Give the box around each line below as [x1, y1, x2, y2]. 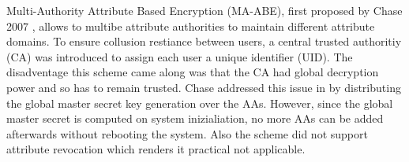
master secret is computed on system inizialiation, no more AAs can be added [6, 110, 384, 127]
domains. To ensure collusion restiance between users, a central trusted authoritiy [6, 33, 402, 50]
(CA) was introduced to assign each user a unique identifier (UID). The [6, 48, 353, 64]
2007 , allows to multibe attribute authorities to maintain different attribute [6, 17, 375, 34]
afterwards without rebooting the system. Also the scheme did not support [6, 125, 368, 142]
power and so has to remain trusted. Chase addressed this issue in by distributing [6, 79, 401, 95]
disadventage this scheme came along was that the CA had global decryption [6, 64, 379, 80]
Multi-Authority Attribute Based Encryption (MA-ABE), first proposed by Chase [6, 2, 403, 18]
